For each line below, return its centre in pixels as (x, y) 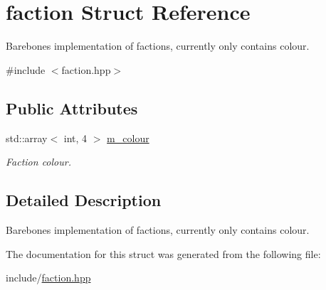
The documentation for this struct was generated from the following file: (163, 253)
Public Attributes (72, 108)
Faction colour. (38, 162)
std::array (27, 138)
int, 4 (75, 138)
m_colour (128, 138)
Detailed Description (84, 200)
